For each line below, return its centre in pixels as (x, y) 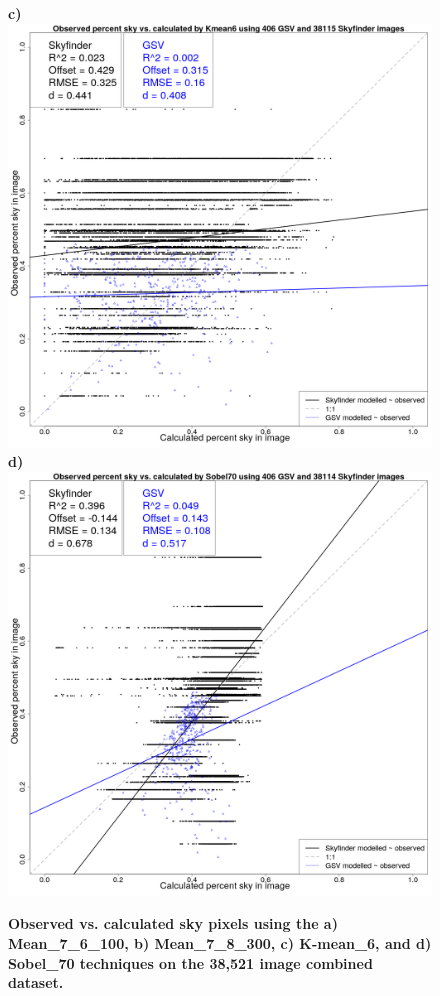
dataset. (36, 982)
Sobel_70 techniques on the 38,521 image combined (190, 962)
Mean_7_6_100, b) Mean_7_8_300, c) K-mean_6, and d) (220, 942)
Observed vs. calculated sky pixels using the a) (173, 923)
